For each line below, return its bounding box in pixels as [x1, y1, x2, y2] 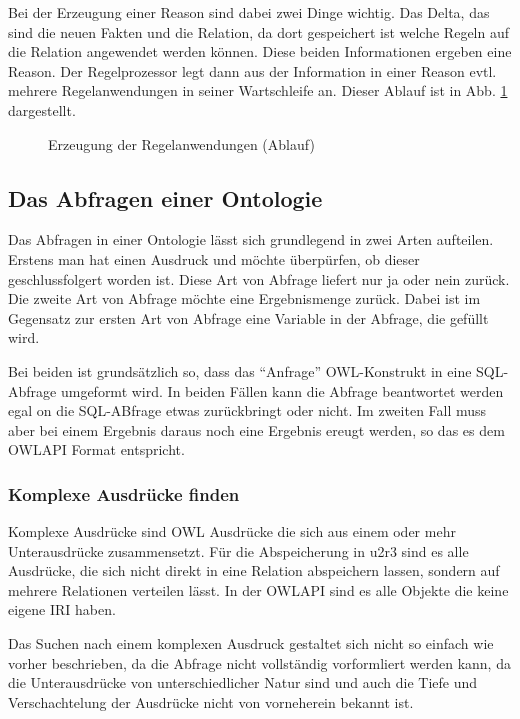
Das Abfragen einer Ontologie [8, 182, 323, 213]
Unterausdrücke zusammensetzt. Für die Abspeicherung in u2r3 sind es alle [8, 540, 469, 561]
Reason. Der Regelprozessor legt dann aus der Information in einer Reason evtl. [8, 60, 497, 81]
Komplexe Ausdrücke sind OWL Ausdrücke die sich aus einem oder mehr [8, 521, 456, 542]
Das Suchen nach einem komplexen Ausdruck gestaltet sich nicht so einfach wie [8, 633, 494, 654]
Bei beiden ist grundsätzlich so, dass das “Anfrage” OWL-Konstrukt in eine [8, 360, 472, 381]
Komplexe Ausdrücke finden [8, 481, 240, 506]
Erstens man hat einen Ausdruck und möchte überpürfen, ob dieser [8, 248, 420, 269]
